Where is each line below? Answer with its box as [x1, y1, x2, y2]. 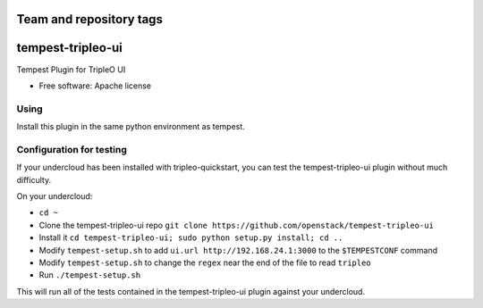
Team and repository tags [16, 12, 163, 27]
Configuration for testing [16, 143, 127, 155]
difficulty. [16, 174, 52, 185]
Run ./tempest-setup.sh [38, 270, 141, 280]
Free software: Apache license [38, 80, 152, 91]
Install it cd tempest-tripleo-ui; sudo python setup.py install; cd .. [38, 232, 343, 243]
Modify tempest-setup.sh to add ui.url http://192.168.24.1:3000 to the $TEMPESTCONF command [38, 245, 438, 255]
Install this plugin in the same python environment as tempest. [16, 121, 245, 132]
